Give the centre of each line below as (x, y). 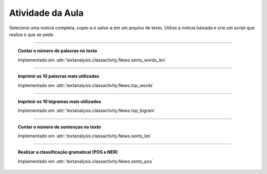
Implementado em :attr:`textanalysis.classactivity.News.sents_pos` (86, 161)
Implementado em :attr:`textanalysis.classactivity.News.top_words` (86, 85)
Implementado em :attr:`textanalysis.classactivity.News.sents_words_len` (92, 60)
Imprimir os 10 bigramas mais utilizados (60, 101)
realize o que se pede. (32, 34)
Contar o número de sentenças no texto (60, 127)
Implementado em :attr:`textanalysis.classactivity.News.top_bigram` (87, 111)
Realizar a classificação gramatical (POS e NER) (68, 152)
